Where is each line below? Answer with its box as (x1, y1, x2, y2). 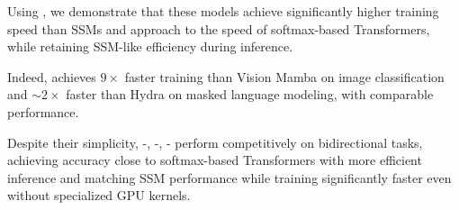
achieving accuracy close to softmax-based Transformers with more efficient (7, 151, 422, 169)
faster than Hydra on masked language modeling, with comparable (66, 85, 434, 104)
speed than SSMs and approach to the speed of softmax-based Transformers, (7, 19, 430, 38)
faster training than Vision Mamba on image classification (124, 67, 445, 86)
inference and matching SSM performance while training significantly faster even (7, 168, 452, 187)
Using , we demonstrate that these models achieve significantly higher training (7, 2, 439, 20)
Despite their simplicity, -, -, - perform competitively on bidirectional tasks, (7, 132, 423, 151)
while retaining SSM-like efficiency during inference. (7, 37, 293, 56)
